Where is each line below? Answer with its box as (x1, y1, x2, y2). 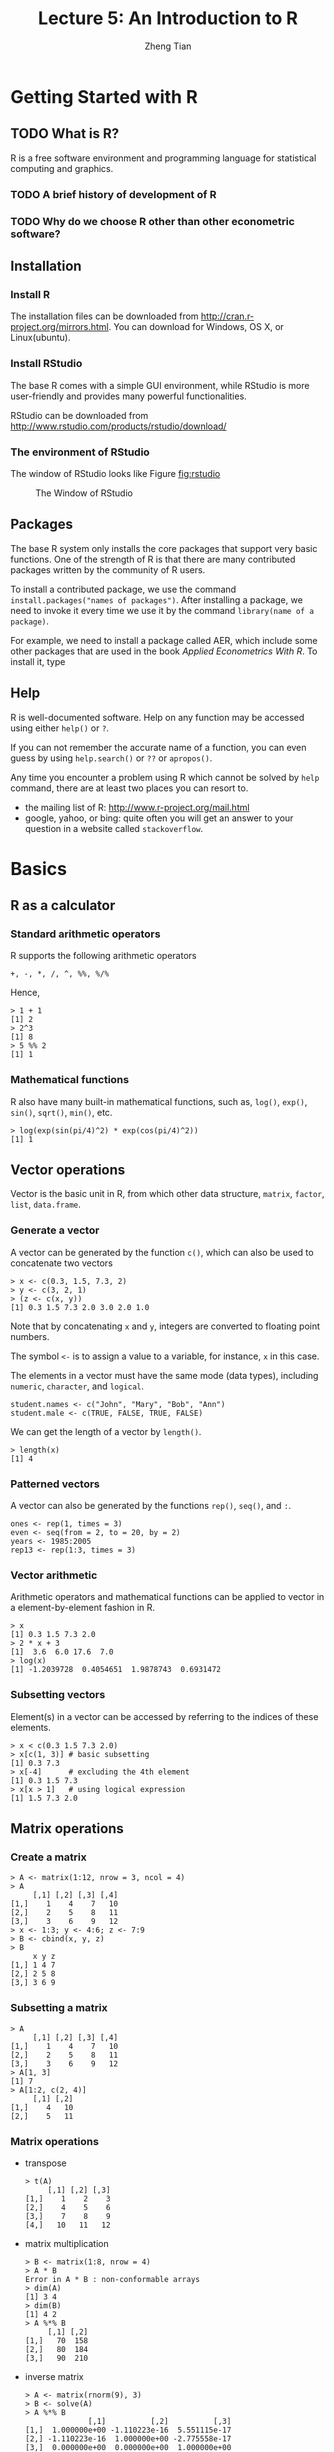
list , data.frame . (10, 1198, 82, 1211)
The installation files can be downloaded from (10, 310, 199, 322)
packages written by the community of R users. (10, 563, 206, 576)
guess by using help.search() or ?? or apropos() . (10, 752, 213, 764)
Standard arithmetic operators (10, 927, 161, 941)
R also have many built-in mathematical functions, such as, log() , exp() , (10, 1095, 308, 1107)
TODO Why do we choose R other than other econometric (10, 214, 295, 228)
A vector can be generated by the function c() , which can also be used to (10, 1246, 314, 1258)
